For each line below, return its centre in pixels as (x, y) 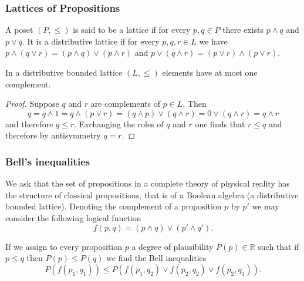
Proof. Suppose (32, 104)
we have (213, 41)
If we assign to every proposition (64, 246)
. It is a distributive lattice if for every (91, 41)
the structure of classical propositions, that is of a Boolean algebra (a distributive (152, 194)
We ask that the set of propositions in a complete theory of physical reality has (148, 183)
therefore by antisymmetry (53, 135)
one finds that (220, 123)
